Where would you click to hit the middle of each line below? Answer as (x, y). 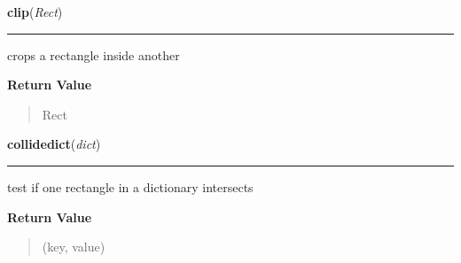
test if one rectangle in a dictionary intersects (130, 186)
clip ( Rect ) (35, 12)
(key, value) (74, 247)
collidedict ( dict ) (54, 144)
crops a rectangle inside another (94, 54)
